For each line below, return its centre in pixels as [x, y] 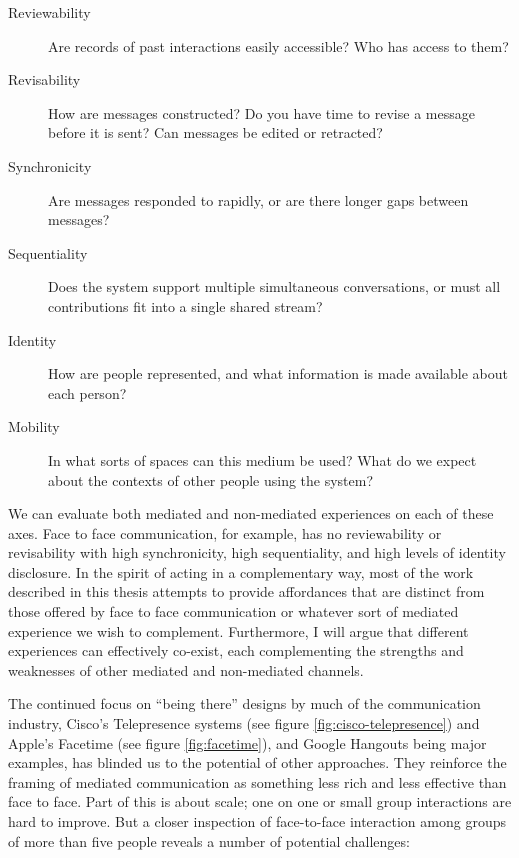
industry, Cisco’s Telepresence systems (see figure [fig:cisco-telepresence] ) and [244, 723]
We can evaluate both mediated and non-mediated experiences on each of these [251, 513]
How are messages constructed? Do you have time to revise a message [261, 112]
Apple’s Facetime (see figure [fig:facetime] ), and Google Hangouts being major [247, 742]
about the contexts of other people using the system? [211, 479]
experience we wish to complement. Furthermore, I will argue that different [238, 630]
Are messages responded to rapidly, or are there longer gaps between [258, 199]
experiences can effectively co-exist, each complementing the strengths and [236, 650]
